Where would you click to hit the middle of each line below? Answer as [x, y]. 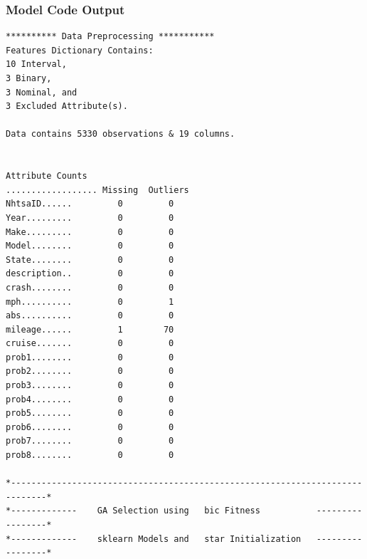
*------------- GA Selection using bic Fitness [133, 511]
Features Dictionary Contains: [80, 50]
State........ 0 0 [90, 260]
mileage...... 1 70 [90, 329]
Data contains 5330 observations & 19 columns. [121, 134]
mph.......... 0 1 [90, 302]
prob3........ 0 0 [90, 386]
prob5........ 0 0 [90, 413]
